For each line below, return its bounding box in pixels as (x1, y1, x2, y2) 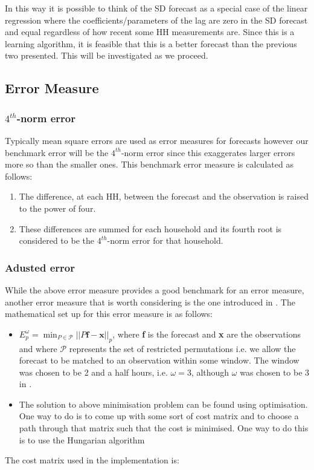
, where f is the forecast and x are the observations (112, 327, 301, 340)
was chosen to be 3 (240, 365, 310, 378)
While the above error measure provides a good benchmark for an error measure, (5, 283, 304, 296)
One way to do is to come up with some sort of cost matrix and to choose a (19, 410, 299, 422)
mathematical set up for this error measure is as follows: (5, 307, 213, 320)
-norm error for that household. (107, 234, 223, 247)
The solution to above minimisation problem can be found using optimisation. (19, 397, 308, 410)
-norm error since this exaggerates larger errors (121, 146, 295, 158)
